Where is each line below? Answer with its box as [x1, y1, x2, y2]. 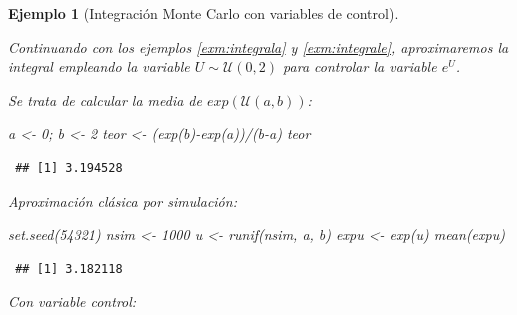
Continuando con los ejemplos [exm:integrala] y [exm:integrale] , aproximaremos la [8, 36, 509, 57]
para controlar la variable [283, 56, 437, 77]
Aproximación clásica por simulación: [8, 190, 237, 211]
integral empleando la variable [8, 56, 190, 77]
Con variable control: [8, 291, 137, 312]
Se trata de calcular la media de [8, 89, 202, 110]
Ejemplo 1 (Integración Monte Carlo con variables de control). [8, 3, 399, 23]
